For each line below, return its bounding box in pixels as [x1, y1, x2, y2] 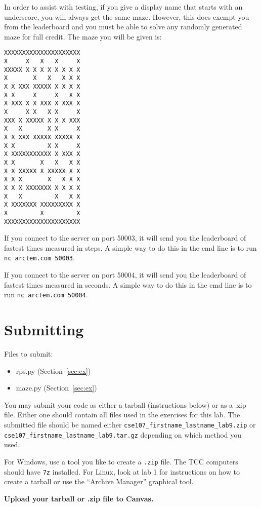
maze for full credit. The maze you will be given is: [4, 31, 162, 42]
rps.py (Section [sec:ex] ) [16, 365, 91, 376]
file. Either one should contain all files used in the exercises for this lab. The [4, 409, 240, 420]
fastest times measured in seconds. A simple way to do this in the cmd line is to [4, 279, 252, 290]
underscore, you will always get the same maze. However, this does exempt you [4, 11, 249, 22]
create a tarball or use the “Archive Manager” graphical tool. [4, 476, 194, 487]
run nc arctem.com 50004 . [4, 289, 88, 300]
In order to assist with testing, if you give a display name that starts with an [4, 2, 243, 12]
